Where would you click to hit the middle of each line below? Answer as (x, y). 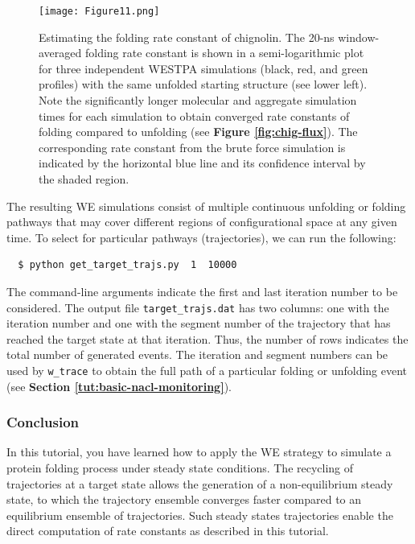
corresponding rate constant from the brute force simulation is (192, 147)
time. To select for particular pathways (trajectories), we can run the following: (201, 237)
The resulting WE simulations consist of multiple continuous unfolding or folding (206, 206)
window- (359, 37)
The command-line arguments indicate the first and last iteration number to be (202, 291)
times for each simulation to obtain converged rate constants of (194, 115)
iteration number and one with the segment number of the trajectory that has (199, 323)
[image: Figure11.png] (99, 11)
